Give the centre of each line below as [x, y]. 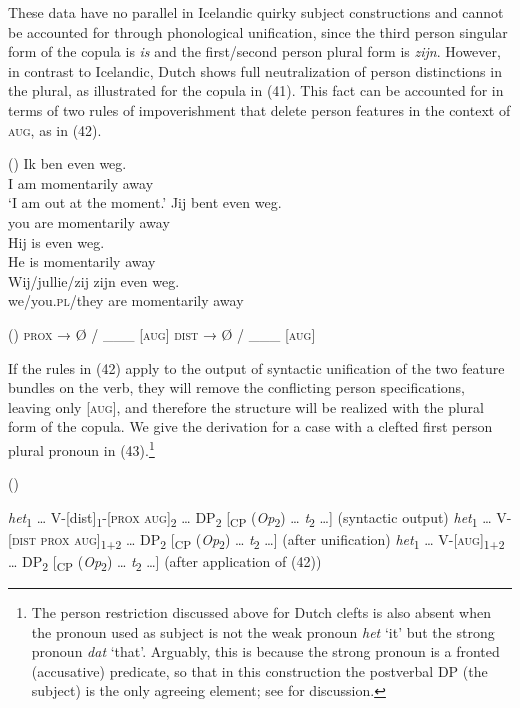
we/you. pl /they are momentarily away [126, 300]
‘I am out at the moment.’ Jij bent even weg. [145, 202]
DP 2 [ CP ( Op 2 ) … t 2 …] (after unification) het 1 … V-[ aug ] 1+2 [322, 540]
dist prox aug [54, 538]
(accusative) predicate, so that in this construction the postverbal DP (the [259, 670]
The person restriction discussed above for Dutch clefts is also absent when [261, 612]
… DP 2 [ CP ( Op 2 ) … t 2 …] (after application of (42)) [165, 562]
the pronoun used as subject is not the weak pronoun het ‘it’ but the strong [263, 631]
